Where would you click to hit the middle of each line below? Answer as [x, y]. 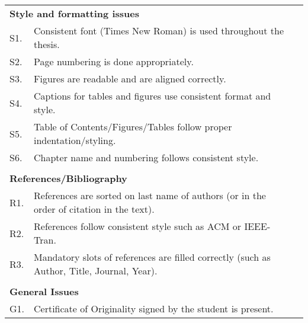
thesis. [47, 44]
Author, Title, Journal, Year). [96, 271]
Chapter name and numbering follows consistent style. [146, 157]
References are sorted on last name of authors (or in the [150, 195]
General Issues [44, 291]
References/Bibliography [68, 178]
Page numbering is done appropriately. [114, 61]
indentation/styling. [75, 140]
